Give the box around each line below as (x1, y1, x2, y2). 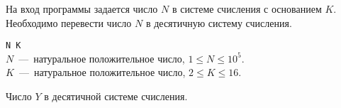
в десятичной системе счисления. (44, 89, 188, 104)
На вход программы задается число (6, 1, 158, 16)
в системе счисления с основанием (172, 1, 322, 16)
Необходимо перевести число (6, 15, 132, 30)
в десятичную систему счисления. (145, 15, 292, 30)
